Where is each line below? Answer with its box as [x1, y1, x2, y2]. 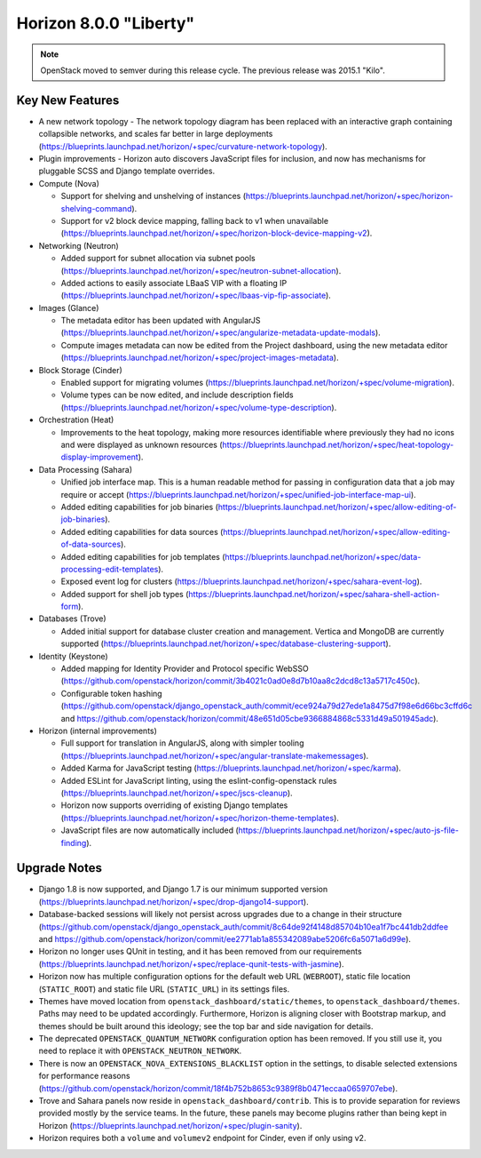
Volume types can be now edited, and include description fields [60, 389, 294, 400]
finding [60, 837, 87, 848]
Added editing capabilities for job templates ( [60, 551, 225, 562]
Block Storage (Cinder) [38, 364, 123, 375]
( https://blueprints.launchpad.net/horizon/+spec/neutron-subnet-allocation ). [60, 265, 342, 276]
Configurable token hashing [60, 688, 163, 699]
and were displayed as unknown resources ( [60, 440, 223, 450]
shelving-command [60, 203, 132, 213]
